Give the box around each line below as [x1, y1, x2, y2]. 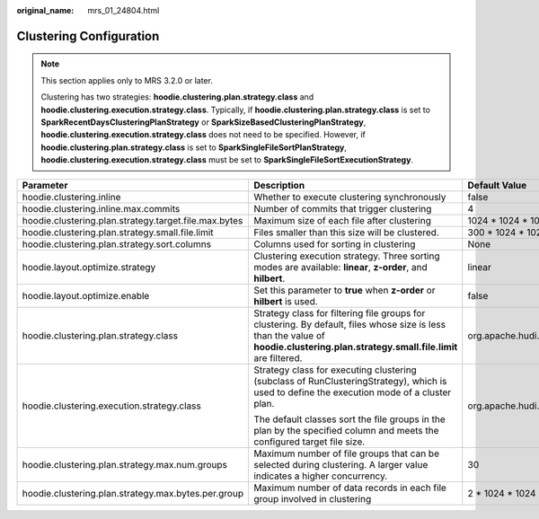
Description [252, 179, 305, 191]
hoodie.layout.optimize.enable [22, 289, 150, 302]
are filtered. [252, 351, 303, 364]
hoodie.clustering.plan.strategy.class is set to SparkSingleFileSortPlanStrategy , [40, 142, 348, 153]
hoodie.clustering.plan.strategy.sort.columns [22, 238, 211, 251]
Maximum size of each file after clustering [252, 214, 431, 226]
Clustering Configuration [16, 28, 160, 44]
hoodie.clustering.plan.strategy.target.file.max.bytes [22, 214, 243, 226]
